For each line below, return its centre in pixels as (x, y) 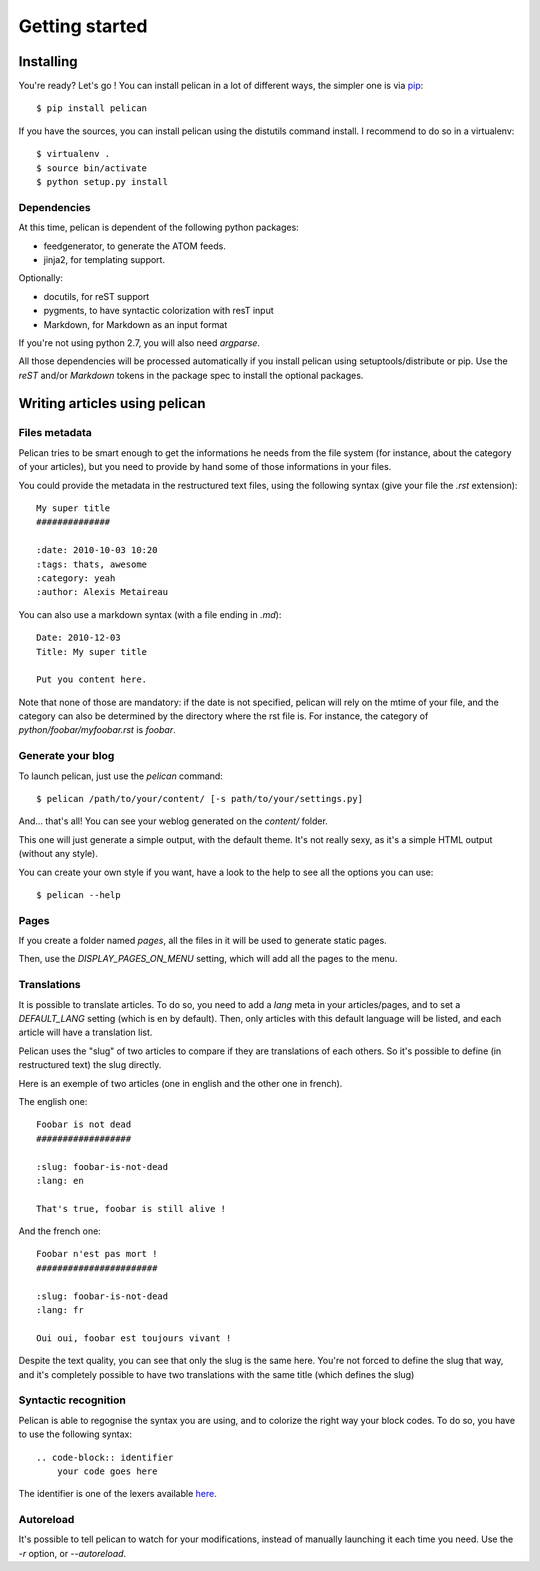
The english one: (53, 1101)
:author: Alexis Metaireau (102, 592)
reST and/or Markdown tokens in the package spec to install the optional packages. (191, 375)
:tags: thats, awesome (92, 564)
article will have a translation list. (85, 1032)
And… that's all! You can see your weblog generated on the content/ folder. (173, 821)
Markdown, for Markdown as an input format (135, 324)
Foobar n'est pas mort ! (97, 1254)
